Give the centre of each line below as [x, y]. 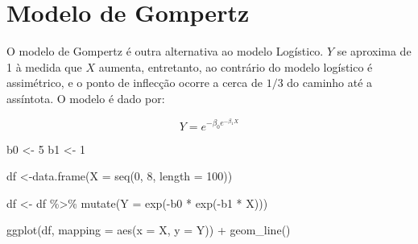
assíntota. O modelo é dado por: [86, 98]
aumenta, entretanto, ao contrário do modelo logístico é [236, 66]
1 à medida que [44, 66]
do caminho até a [330, 83]
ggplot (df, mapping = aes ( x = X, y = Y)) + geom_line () [149, 230]
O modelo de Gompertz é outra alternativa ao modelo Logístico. [165, 51]
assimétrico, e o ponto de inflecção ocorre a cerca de [135, 83]
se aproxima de [374, 51]
